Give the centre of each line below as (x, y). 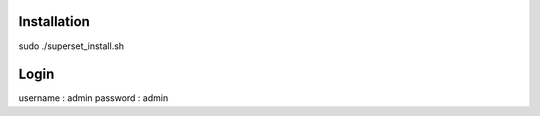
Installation (54, 21)
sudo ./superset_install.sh (71, 46)
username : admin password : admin (93, 98)
